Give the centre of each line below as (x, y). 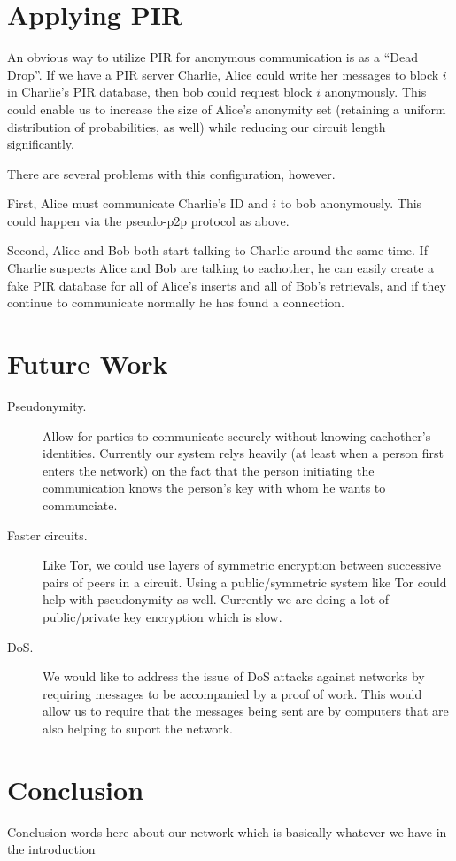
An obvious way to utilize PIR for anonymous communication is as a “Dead (213, 57)
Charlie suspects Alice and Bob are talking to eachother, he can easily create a (221, 268)
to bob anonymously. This (351, 203)
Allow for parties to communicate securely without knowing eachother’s (237, 435)
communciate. (80, 504)
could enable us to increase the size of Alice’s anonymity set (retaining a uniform (227, 109)
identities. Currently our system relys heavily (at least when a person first (243, 453)
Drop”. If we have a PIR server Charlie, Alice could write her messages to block (223, 74)
